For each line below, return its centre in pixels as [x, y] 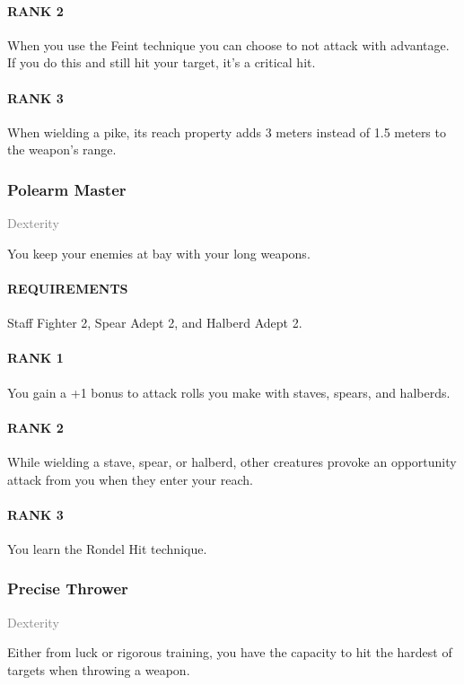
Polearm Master [67, 189]
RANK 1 [35, 358]
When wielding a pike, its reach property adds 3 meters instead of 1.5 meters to [227, 132]
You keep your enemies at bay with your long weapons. [159, 253]
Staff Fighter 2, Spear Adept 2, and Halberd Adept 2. [155, 323]
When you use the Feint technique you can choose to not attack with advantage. [228, 44]
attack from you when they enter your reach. [130, 479]
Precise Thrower [68, 588]
